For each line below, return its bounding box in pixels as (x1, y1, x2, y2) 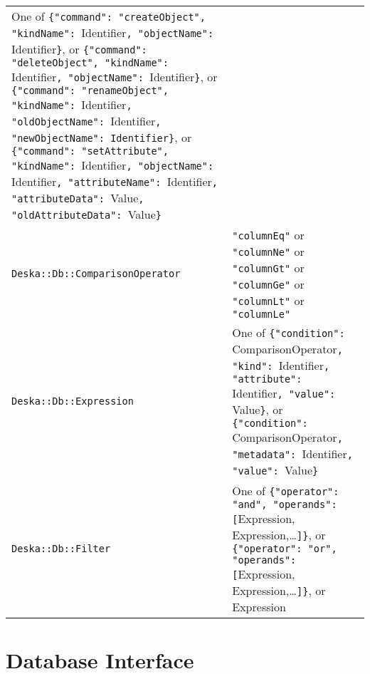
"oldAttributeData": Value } (11, 206, 162, 222)
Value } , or (232, 401, 283, 418)
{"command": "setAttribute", (11, 145, 169, 157)
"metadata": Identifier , (232, 445, 353, 462)
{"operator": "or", (232, 543, 337, 554)
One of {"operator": (232, 482, 339, 499)
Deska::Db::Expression (11, 395, 134, 407)
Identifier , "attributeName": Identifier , (11, 173, 218, 190)
